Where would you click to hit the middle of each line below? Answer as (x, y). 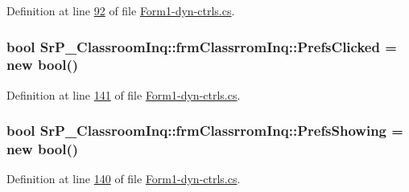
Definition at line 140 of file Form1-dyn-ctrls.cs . (124, 179)
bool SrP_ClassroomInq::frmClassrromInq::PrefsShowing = (205, 131)
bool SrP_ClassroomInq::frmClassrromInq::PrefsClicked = (202, 46)
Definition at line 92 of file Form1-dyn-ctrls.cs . (121, 10)
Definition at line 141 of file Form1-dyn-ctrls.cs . (124, 94)
